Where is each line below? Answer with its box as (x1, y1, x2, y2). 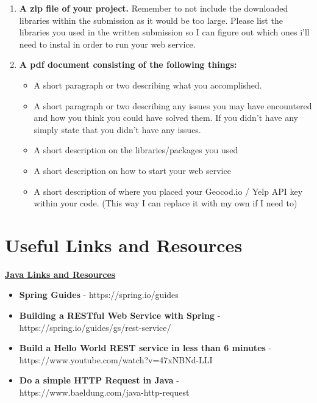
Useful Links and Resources (5, 232, 243, 257)
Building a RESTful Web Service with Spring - (19, 309, 221, 322)
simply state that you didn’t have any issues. (34, 123, 201, 136)
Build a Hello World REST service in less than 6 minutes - (19, 341, 272, 354)
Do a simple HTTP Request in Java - (19, 374, 179, 387)
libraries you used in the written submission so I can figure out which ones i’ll (19, 26, 310, 38)
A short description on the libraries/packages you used (34, 143, 238, 156)
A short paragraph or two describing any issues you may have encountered (34, 99, 312, 112)
